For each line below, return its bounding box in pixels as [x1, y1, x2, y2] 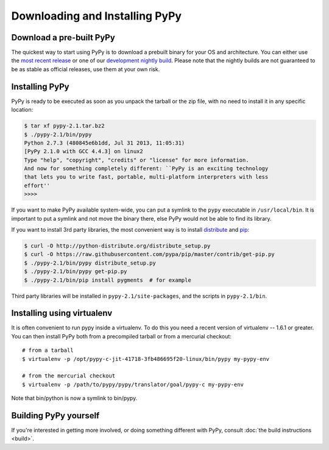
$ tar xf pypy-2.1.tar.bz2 [24, 123, 105, 129]
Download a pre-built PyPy [11, 32, 115, 43]
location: [11, 106, 34, 113]
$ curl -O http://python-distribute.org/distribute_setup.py [24, 243, 211, 249]
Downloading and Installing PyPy [11, 9, 182, 23]
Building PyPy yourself [11, 410, 100, 421]
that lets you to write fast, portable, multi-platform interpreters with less [24, 174, 269, 180]
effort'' [24, 182, 51, 189]
